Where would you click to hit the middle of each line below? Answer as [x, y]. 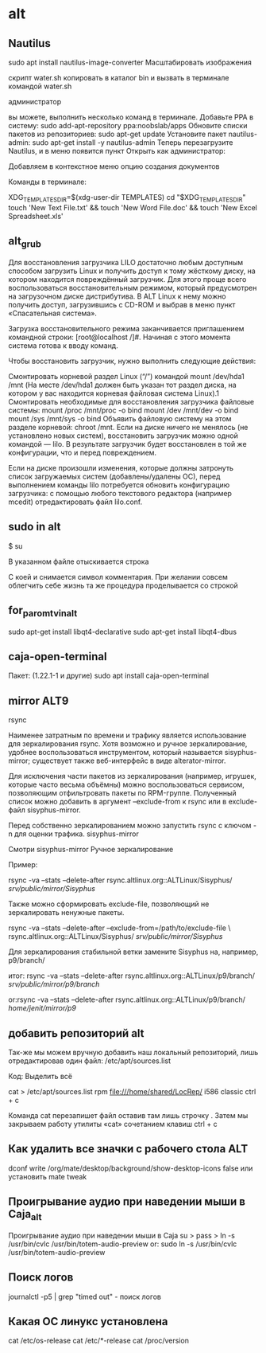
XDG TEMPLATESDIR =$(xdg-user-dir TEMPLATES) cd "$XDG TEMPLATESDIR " [127, 198]
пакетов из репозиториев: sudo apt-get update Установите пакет [118, 134]
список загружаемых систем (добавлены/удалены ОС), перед [114, 476]
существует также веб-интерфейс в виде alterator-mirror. [129, 761]
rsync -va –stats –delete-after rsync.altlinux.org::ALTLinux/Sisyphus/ [120, 880]
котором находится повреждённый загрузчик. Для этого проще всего [127, 279]
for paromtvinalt [43, 612]
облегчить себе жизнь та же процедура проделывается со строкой [123, 585]
